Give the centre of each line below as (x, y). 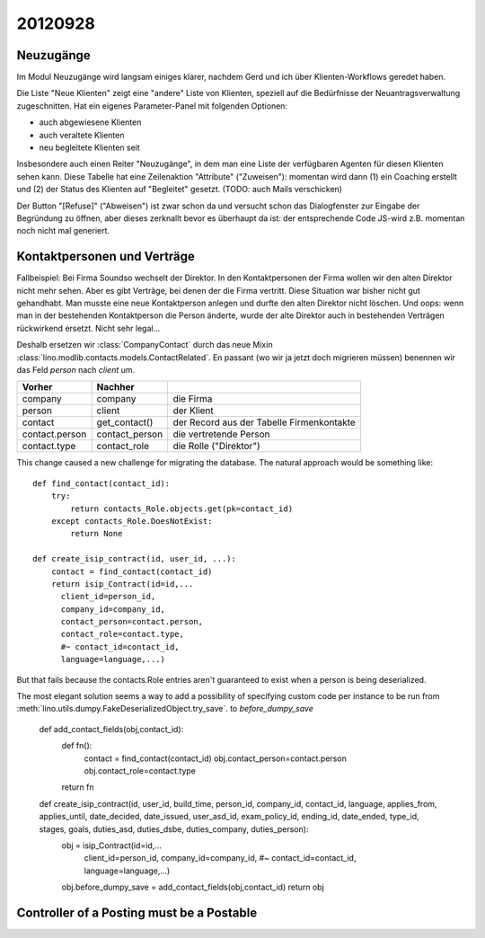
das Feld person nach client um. (76, 370)
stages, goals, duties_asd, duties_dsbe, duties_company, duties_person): (174, 829)
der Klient (194, 411)
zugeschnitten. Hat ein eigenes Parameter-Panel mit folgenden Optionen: (152, 106)
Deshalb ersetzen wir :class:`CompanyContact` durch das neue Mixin (145, 345)
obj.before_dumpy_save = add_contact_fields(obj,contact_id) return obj (193, 887)
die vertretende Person (221, 434)
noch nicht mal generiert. (63, 231)
